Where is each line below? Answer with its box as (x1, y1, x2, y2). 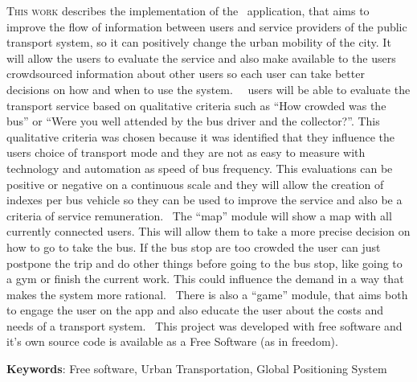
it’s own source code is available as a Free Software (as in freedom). (6, 333, 338, 350)
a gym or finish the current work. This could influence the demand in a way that (6, 270, 404, 287)
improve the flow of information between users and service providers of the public (6, 18, 407, 35)
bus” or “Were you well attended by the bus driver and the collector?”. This (6, 113, 380, 129)
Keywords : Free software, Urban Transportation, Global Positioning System (6, 360, 387, 377)
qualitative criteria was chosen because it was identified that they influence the (6, 128, 395, 145)
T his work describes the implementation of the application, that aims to (6, 2, 370, 18)
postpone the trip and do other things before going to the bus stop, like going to (6, 254, 403, 271)
